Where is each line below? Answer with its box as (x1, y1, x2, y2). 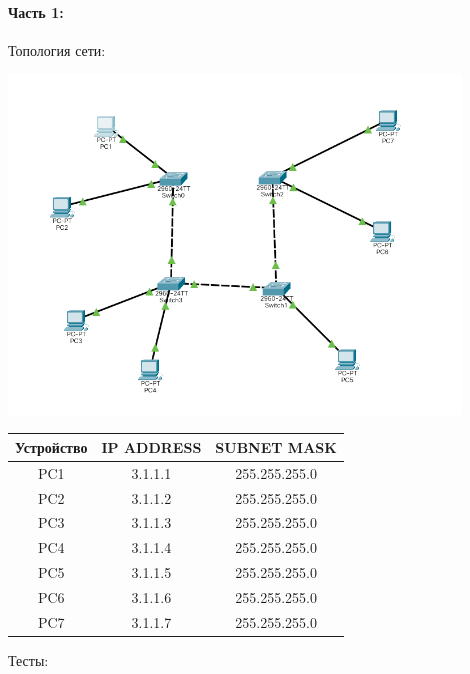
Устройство (15, 436, 88, 457)
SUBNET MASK (215, 436, 337, 457)
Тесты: (8, 649, 49, 670)
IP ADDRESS (101, 436, 202, 457)
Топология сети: (8, 39, 106, 60)
